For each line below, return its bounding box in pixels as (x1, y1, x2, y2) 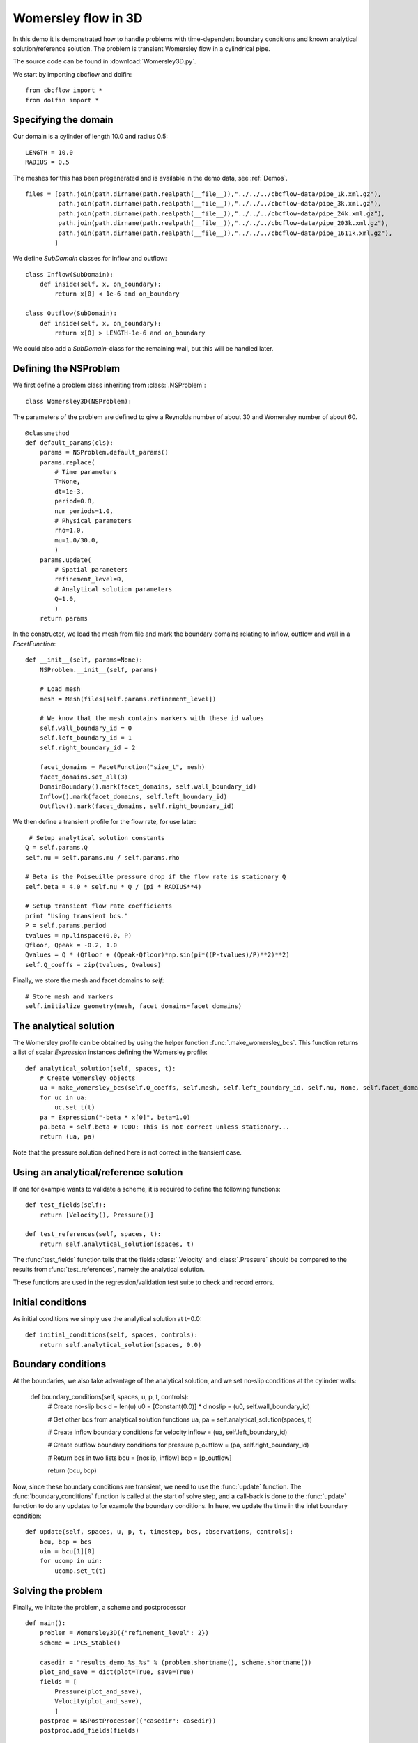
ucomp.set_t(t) (54, 1567, 107, 1575)
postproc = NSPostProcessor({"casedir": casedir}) (39, 1717, 217, 1725)
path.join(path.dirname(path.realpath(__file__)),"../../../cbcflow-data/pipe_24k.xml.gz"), (58, 209, 386, 218)
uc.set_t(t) (54, 1104, 95, 1111)
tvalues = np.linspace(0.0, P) (25, 931, 132, 939)
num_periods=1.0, (54, 507, 114, 515)
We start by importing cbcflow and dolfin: (13, 70, 132, 78)
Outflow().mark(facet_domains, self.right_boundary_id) (39, 802, 235, 810)
